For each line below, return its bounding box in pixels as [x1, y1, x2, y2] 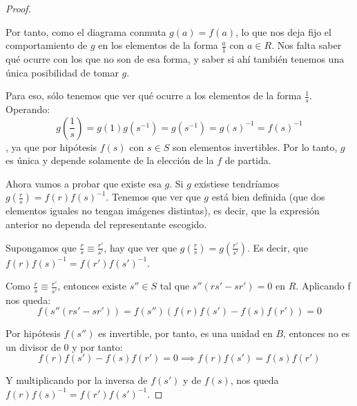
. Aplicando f [296, 278, 351, 293]
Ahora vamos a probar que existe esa [6, 176, 162, 190]
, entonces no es [283, 326, 350, 341]
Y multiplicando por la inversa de [6, 373, 148, 387]
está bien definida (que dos [211, 190, 325, 204]
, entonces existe [57, 278, 127, 293]
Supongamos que [6, 240, 77, 254]
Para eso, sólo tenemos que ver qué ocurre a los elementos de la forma [6, 88, 302, 103]
